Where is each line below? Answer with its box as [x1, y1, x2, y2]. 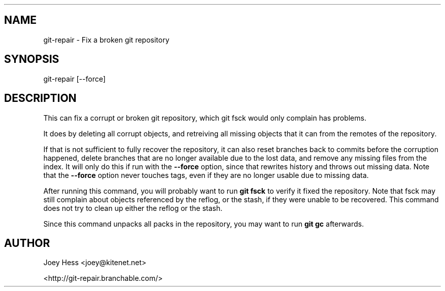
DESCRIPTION [4, 92, 77, 105]
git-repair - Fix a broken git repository [43, 35, 170, 44]
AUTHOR [4, 236, 50, 249]
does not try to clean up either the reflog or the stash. [43, 203, 222, 212]
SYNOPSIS [4, 53, 59, 66]
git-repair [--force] [43, 74, 106, 83]
